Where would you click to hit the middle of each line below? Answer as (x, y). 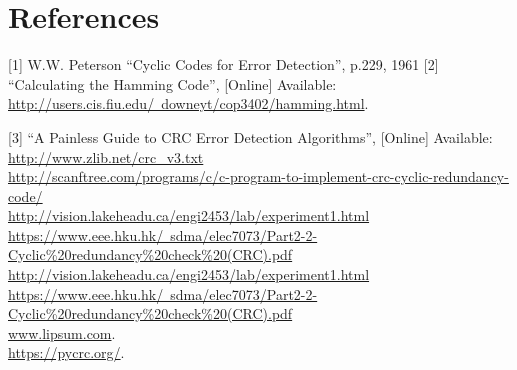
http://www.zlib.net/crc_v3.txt (106, 156)
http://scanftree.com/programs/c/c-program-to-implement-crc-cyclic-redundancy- (258, 176)
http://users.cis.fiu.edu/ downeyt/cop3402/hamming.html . (188, 103)
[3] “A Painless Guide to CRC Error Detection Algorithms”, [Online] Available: (250, 136)
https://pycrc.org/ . (66, 352)
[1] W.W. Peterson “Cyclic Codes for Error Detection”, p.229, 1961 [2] (223, 64)
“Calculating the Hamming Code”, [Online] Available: (172, 83)
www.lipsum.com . (62, 332)
